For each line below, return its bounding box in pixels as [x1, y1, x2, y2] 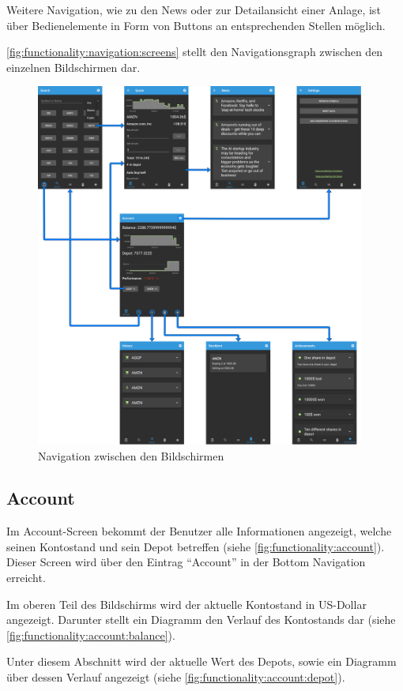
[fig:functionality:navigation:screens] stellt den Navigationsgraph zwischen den [6, 43, 383, 60]
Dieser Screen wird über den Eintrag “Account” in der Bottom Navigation [6, 554, 366, 570]
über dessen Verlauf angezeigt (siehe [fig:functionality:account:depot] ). [6, 669, 345, 685]
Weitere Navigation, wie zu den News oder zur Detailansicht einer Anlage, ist [6, 2, 381, 17]
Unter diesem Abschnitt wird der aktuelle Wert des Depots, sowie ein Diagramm [6, 653, 397, 670]
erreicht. [6, 569, 46, 586]
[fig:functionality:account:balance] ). [6, 626, 175, 643]
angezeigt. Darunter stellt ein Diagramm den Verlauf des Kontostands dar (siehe [6, 611, 396, 628]
